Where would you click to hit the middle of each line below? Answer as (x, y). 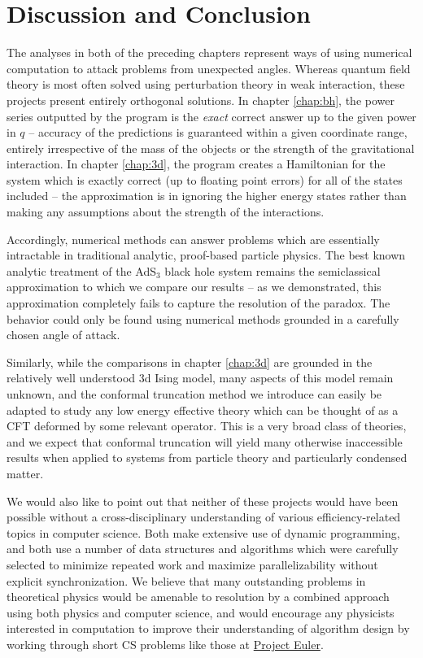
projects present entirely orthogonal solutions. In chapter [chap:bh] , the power (201, 100)
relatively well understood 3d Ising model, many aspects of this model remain (200, 378)
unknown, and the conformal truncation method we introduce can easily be (194, 394)
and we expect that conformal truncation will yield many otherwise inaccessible (205, 441)
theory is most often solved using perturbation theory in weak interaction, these (206, 84)
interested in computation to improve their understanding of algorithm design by (208, 628)
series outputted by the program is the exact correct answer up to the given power (211, 116)
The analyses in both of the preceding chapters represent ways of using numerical (209, 52)
